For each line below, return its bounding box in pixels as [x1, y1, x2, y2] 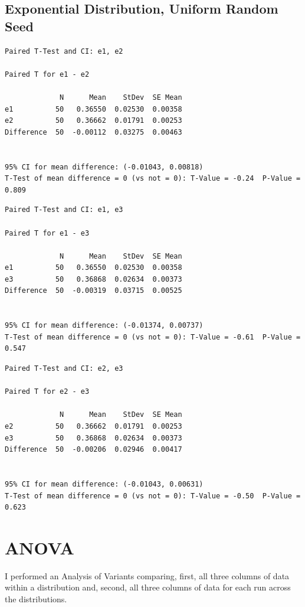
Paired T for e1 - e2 [5, 70, 90, 79]
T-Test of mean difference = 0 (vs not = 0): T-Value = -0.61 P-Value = [5, 332, 301, 341]
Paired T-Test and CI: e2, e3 [5, 364, 123, 373]
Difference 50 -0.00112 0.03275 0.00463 [5, 128, 182, 136]
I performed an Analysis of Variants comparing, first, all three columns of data [5, 569, 290, 582]
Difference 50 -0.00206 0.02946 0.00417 [5, 445, 182, 454]
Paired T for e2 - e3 [5, 387, 90, 396]
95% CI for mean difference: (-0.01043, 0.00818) [5, 162, 204, 171]
